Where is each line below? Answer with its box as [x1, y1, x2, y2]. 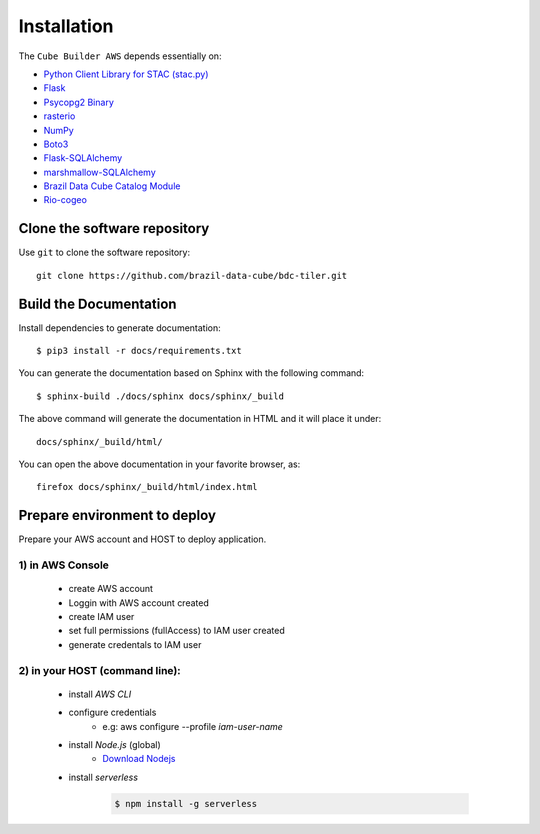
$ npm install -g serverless [114, 798, 258, 809]
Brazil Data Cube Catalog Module [43, 180, 181, 192]
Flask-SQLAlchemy [43, 152, 123, 164]
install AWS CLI [68, 688, 132, 700]
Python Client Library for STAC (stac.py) [43, 68, 209, 80]
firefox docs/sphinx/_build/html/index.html [36, 481, 259, 493]
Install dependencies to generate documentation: [18, 321, 222, 334]
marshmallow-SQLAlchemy [43, 166, 157, 178]
